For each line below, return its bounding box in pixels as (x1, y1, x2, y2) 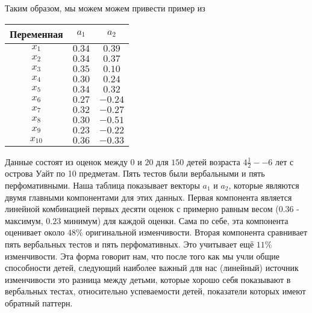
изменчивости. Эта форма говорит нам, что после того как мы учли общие (5, 249, 279, 262)
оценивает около (5, 226, 65, 239)
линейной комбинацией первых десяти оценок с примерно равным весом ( (5, 202, 279, 215)
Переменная (10, 26, 63, 41)
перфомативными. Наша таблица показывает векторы (5, 178, 200, 191)
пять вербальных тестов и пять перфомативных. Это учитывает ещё (5, 237, 254, 250)
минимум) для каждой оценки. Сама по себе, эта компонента (63, 214, 289, 226)
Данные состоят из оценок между (5, 155, 128, 168)
